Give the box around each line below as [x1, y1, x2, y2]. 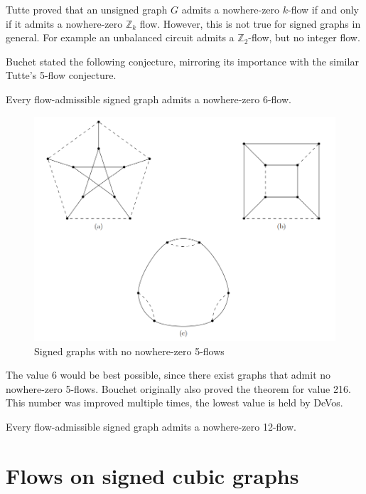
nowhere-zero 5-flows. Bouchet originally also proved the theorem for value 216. [6, 381, 351, 396]
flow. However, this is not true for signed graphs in [139, 16, 361, 31]
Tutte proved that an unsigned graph [6, 2, 168, 16]
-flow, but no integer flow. [248, 30, 360, 45]
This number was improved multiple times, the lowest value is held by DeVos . [6, 395, 343, 410]
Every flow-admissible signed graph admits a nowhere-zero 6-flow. [6, 91, 291, 106]
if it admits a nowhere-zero [6, 16, 123, 31]
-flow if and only [288, 2, 359, 16]
